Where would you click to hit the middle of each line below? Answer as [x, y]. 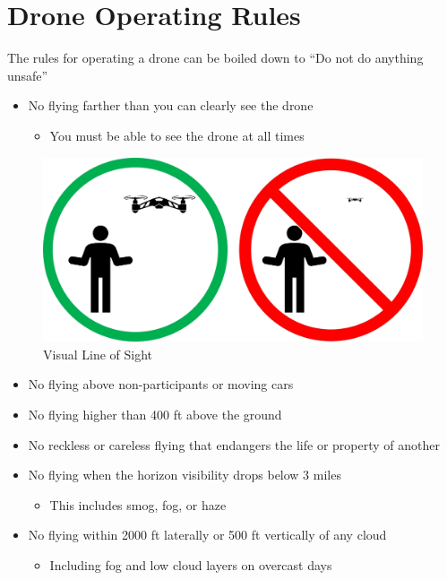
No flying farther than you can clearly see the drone [171, 105]
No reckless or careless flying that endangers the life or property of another [234, 444]
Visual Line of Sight [98, 354]
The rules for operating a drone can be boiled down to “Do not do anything [215, 58]
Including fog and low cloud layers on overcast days [191, 565]
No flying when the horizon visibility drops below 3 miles [185, 475]
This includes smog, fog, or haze [138, 504]
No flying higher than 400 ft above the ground [155, 415]
